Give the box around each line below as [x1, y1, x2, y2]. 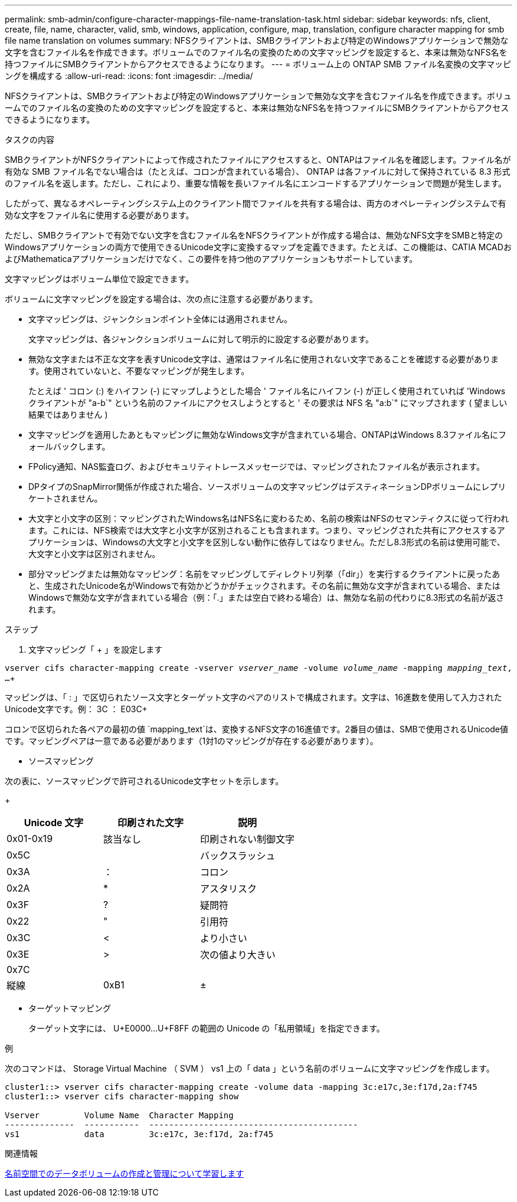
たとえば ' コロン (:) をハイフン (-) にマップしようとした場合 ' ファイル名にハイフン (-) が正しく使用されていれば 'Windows [28, 386, 506, 396]
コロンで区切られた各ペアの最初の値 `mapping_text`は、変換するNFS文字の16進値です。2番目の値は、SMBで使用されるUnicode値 [5, 724, 508, 734]
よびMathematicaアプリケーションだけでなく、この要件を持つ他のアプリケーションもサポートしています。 [5, 254, 418, 264]
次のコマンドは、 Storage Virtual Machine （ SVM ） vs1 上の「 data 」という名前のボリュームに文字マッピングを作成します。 [5, 1063, 495, 1073]
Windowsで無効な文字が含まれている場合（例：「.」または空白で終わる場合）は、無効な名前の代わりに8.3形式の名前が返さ [28, 592, 505, 602]
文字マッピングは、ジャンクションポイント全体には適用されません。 [28, 314, 292, 324]
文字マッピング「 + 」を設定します [28, 644, 163, 654]
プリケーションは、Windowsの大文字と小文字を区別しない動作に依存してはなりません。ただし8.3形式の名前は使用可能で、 [28, 537, 505, 547]
